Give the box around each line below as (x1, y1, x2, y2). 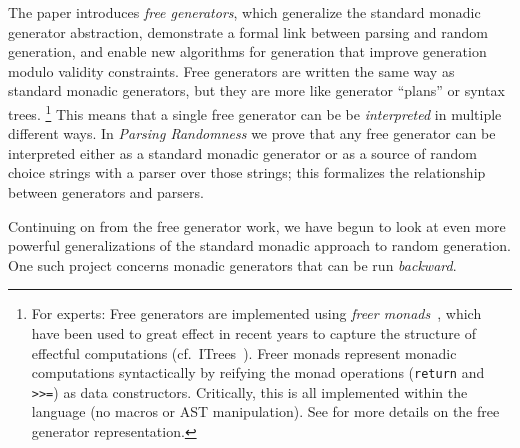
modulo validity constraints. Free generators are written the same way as (8, 60, 455, 81)
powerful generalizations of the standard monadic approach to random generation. (8, 235, 511, 256)
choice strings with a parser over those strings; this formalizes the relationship (8, 162, 486, 183)
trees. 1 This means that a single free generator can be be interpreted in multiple (8, 100, 502, 124)
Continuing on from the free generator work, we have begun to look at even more (8, 215, 506, 236)
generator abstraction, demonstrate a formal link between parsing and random (8, 21, 489, 42)
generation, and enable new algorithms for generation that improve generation (8, 41, 487, 62)
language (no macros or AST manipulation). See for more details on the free (31, 401, 500, 422)
